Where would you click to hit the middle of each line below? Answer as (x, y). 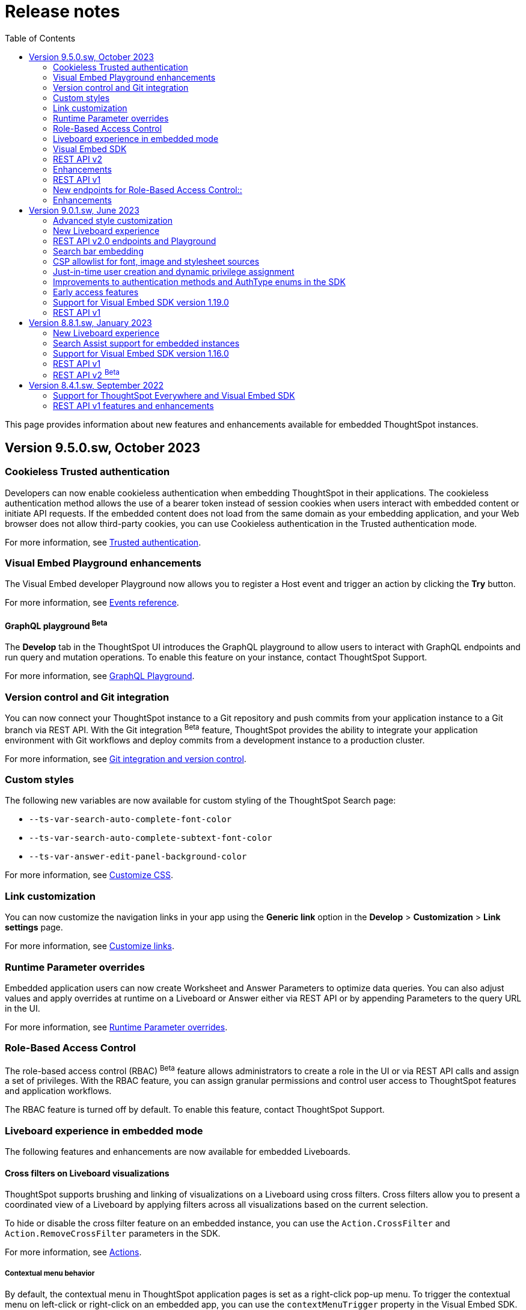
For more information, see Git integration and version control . (126, 758)
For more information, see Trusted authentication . (103, 542)
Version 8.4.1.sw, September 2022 (96, 386)
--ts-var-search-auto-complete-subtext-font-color (151, 838)
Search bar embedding (98, 251)
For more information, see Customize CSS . (89, 875)
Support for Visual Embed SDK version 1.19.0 (141, 302)
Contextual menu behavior (50, 1273)
